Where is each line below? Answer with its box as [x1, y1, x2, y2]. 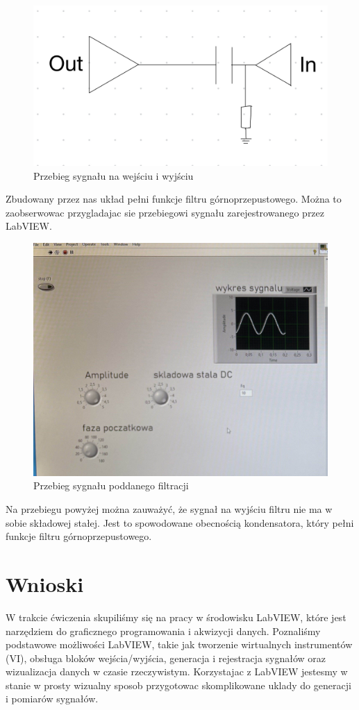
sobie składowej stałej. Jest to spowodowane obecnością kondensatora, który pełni [6, 515, 354, 530]
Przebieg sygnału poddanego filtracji [33, 478, 189, 493]
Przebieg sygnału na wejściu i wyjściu [33, 168, 194, 183]
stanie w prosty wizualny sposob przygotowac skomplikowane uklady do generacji [6, 677, 351, 692]
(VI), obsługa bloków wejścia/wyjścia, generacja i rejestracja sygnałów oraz [6, 650, 326, 665]
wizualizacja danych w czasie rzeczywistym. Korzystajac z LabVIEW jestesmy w [6, 664, 348, 679]
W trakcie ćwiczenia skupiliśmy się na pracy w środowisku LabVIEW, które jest [6, 609, 347, 624]
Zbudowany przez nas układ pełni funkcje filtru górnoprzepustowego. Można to [6, 192, 342, 206]
